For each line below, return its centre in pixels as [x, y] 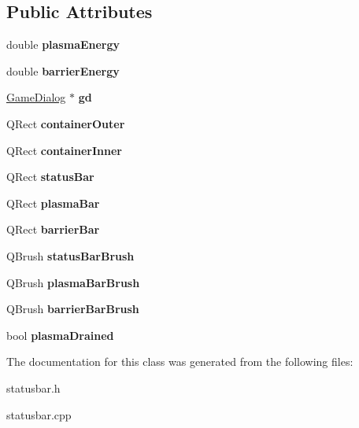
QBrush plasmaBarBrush [73, 282]
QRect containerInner [64, 150]
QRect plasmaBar [53, 203]
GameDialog [36, 97]
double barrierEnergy [63, 70]
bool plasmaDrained [60, 335]
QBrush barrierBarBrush [73, 309]
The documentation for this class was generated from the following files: [180, 362]
